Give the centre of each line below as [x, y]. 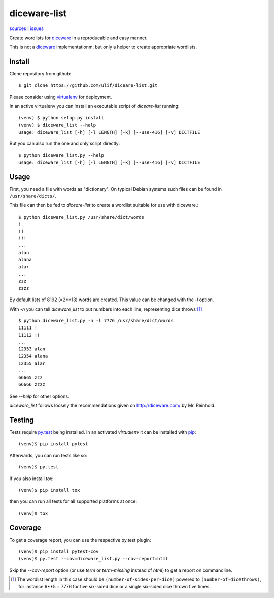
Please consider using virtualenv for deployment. [61, 97]
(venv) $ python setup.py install [61, 118]
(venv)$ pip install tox [49, 490]
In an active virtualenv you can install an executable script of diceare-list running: [94, 106]
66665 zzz [30, 378]
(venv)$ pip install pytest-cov [59, 551]
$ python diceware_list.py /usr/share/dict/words [81, 217]
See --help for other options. [39, 396]
